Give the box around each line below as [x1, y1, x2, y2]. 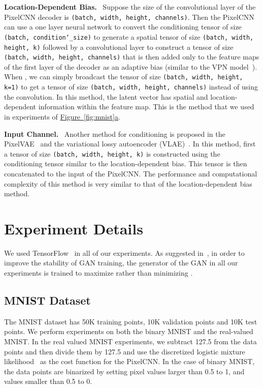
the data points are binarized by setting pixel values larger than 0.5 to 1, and [4, 366, 245, 376]
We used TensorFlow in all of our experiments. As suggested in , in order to [4, 247, 245, 258]
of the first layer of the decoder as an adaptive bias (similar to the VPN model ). [4, 61, 257, 72]
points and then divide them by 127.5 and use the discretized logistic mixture [4, 346, 245, 356]
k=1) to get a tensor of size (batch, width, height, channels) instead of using [4, 81, 258, 92]
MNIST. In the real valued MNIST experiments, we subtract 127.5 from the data [4, 336, 257, 347]
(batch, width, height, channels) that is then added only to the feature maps [4, 51, 259, 62]
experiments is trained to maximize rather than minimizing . [4, 267, 193, 278]
